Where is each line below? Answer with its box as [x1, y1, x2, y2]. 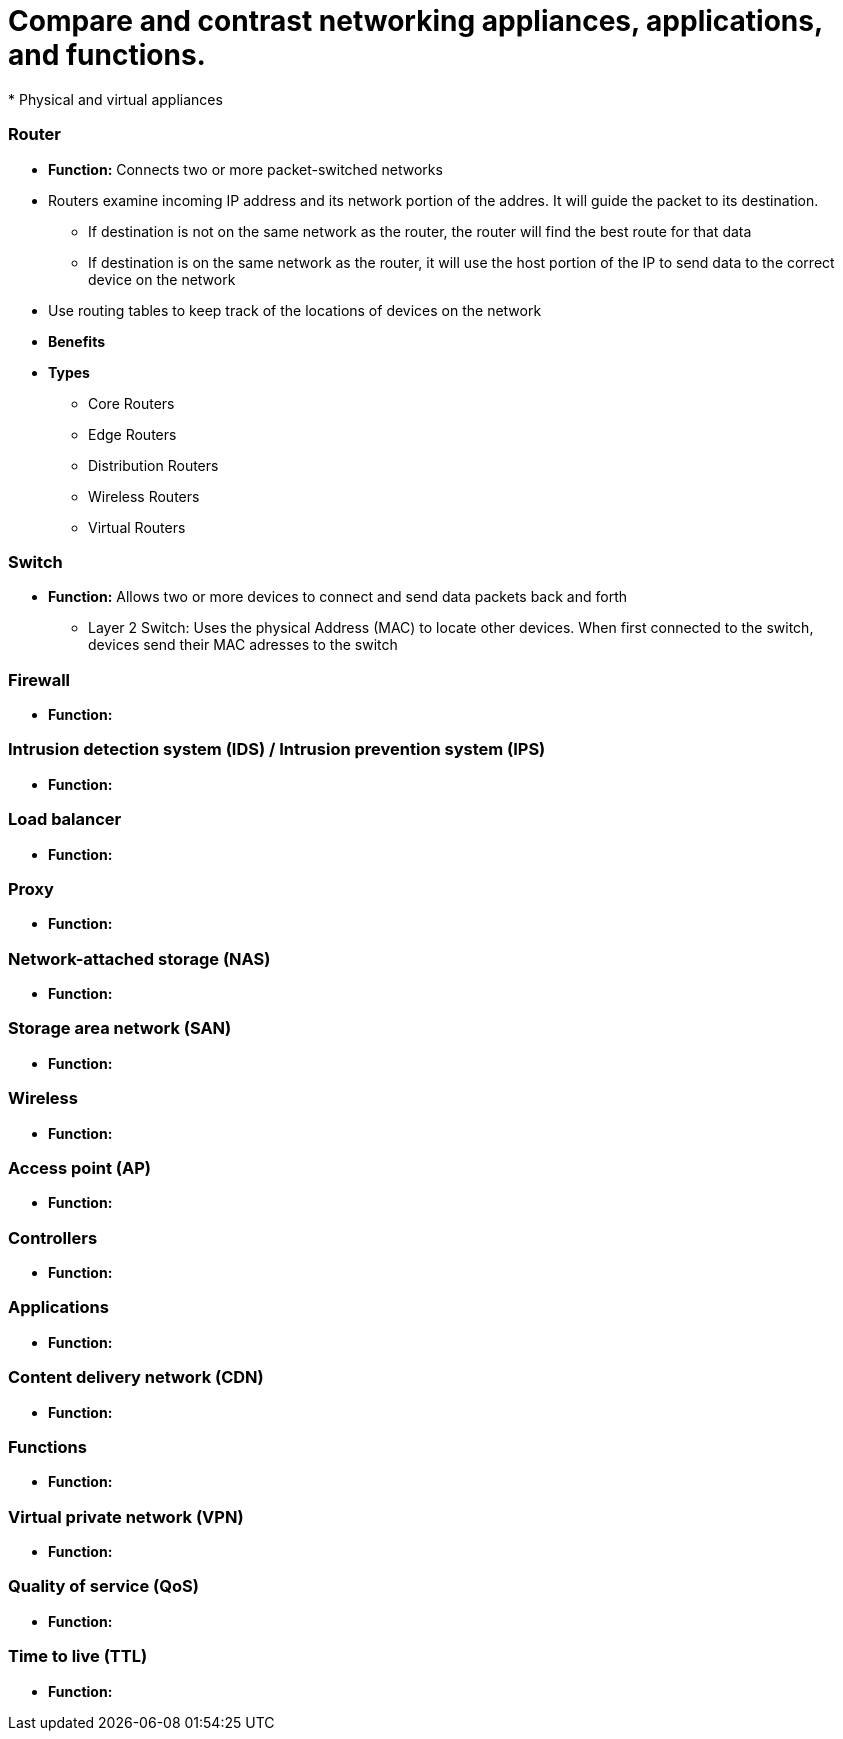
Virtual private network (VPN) [8, 1506, 244, 1527]
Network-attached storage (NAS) [8, 948, 271, 969]
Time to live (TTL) [8, 1646, 148, 1667]
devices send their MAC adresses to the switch [88, 636, 398, 654]
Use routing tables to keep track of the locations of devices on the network [48, 301, 542, 319]
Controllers [8, 1227, 98, 1248]
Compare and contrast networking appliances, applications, [8, 4, 823, 38]
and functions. [8, 38, 206, 72]
